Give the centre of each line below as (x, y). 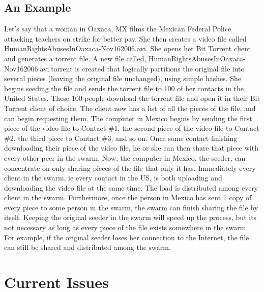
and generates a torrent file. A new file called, (75, 58)
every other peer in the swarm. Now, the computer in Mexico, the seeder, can (125, 157)
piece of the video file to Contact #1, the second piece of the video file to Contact (132, 128)
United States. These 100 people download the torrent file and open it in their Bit (132, 98)
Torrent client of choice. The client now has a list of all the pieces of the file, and (130, 108)
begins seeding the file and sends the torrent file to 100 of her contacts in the (124, 88)
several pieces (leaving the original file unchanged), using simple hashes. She (123, 78)
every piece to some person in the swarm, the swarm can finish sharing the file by (131, 207)
